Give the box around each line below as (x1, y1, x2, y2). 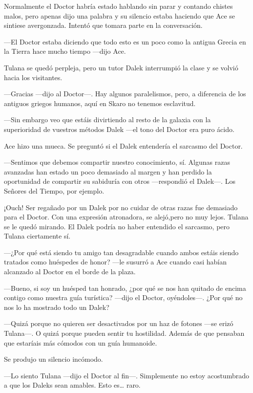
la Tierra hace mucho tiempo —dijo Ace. (4, 46, 126, 56)
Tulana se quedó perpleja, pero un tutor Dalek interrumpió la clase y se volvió (4, 62, 238, 72)
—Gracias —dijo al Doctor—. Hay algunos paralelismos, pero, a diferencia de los (4, 88, 246, 99)
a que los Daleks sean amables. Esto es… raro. (4, 380, 141, 390)
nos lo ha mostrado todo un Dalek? (4, 302, 109, 312)
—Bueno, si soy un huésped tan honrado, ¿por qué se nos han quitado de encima (4, 283, 246, 293)
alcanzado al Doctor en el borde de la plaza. (4, 266, 136, 277)
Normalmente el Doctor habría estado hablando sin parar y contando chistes (4, 1, 233, 11)
